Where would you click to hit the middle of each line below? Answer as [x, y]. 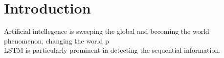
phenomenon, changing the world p [56, 40]
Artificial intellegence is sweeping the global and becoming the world [107, 31]
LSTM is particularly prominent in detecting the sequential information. [112, 50]
